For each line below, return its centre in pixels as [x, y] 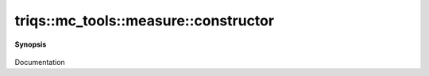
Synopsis [31, 44]
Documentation [40, 62]
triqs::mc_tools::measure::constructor [144, 21]
